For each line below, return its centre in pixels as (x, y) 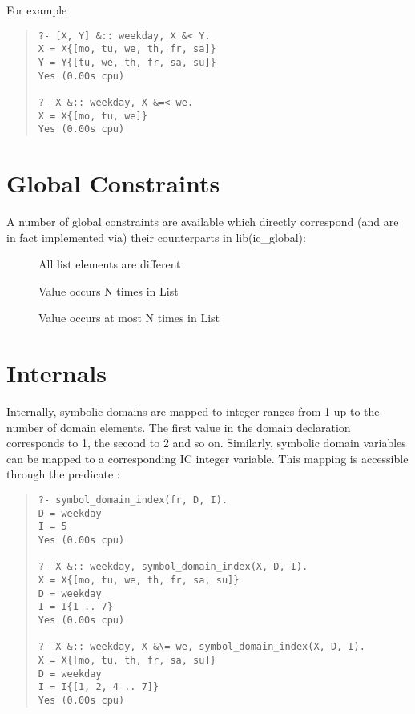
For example (37, 10)
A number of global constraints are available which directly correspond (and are (203, 221)
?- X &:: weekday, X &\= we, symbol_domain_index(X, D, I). (201, 647)
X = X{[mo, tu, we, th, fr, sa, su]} (139, 580)
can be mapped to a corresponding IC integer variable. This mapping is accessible (207, 458)
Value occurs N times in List (109, 290)
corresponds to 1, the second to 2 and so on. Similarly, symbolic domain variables (206, 443)
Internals (56, 373)
